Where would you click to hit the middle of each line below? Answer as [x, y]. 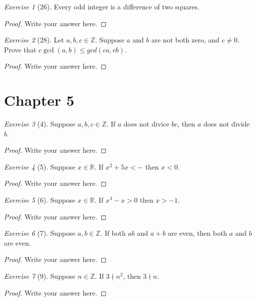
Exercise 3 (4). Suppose [40, 124]
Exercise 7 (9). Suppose [40, 276]
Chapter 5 [39, 100]
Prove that [20, 49]
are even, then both [197, 233]
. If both [113, 233]
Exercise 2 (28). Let [34, 40]
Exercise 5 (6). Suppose [40, 200]
